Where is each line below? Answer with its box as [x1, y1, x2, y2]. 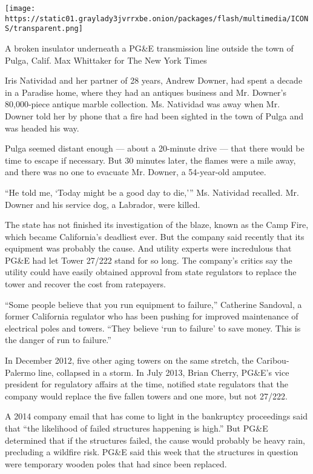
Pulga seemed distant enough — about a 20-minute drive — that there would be [5, 142, 305, 155]
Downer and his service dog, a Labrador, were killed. [5, 198, 200, 210]
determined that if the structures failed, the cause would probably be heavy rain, [5, 433, 305, 446]
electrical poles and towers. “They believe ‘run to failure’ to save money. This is [5, 321, 301, 334]
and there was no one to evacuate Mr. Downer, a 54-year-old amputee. [5, 165, 266, 178]
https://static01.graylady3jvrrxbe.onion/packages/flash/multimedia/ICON [5, 14, 309, 23]
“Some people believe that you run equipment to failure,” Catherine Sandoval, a [5, 298, 302, 310]
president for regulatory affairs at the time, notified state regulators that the [5, 378, 289, 390]
